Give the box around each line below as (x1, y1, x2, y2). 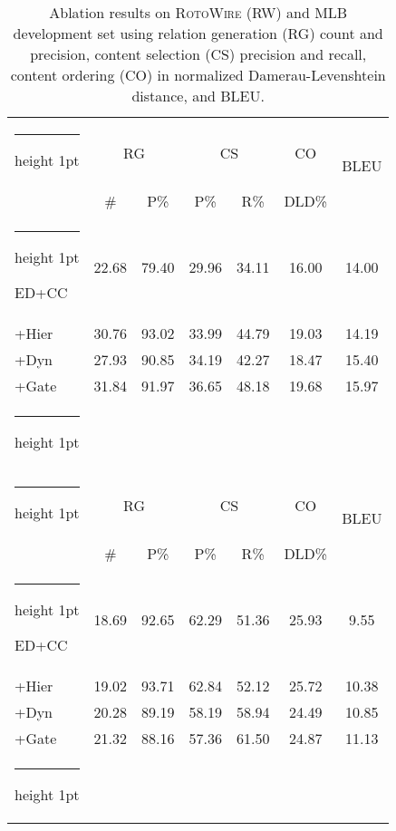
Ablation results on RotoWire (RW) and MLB (49, 2, 348, 23)
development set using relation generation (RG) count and (13, 23, 383, 43)
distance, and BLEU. (131, 85, 265, 106)
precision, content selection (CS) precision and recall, (30, 43, 367, 64)
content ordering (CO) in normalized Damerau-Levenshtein (10, 64, 386, 85)
